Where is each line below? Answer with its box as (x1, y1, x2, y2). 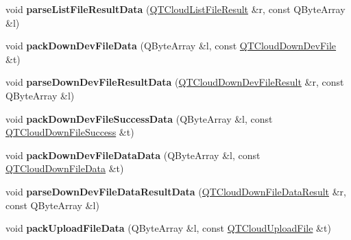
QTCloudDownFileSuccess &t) (5, 125, 134, 139)
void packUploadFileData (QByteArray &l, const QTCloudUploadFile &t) (5, 221, 331, 235)
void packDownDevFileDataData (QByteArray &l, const (5, 147, 261, 162)
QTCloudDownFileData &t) (5, 161, 124, 176)
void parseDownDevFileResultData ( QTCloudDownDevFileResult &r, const (5, 75, 344, 89)
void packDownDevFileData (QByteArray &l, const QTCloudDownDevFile (5, 38, 337, 53)
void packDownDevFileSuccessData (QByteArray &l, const (5, 111, 273, 125)
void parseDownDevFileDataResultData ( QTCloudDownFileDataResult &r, (5, 184, 346, 198)
